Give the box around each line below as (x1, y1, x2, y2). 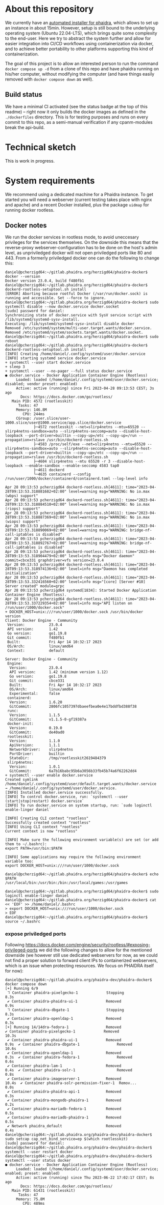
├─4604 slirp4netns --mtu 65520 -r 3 (33, 459, 111, 464)
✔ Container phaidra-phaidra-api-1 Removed (7, 1089, 121, 1094)
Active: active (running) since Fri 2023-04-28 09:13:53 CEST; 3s (16, 386, 154, 391)
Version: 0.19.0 (9, 726, 63, 731)
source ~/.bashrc (5, 919, 41, 924)
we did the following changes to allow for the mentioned (39, 947, 152, 953)
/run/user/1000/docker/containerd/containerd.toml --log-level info (5, 476, 148, 481)
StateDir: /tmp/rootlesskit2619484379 (9, 756, 106, 761)
